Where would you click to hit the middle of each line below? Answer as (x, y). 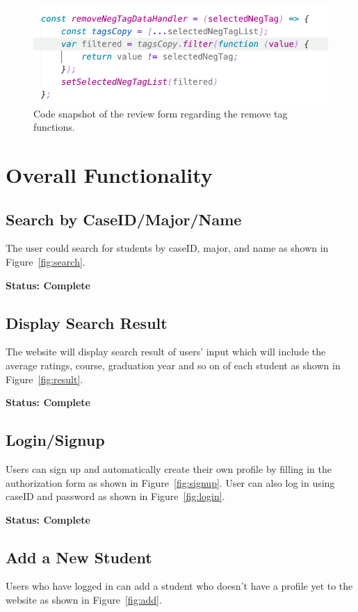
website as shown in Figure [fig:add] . (84, 600)
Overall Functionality (109, 174)
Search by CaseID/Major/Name (124, 219)
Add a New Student (79, 557)
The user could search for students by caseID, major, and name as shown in (167, 248)
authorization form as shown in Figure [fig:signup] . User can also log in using (170, 482)
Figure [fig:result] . (44, 379)
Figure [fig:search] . (46, 261)
